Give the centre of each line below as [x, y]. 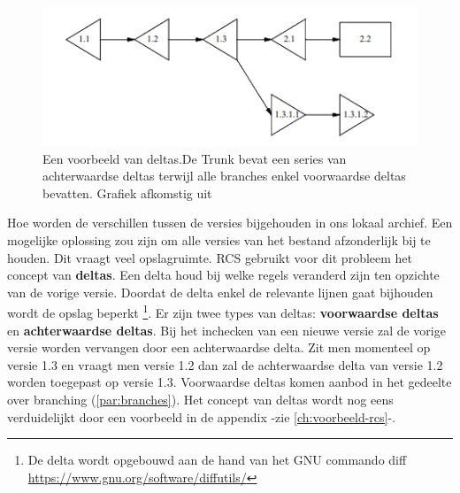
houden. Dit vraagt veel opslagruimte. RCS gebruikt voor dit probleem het [210, 257]
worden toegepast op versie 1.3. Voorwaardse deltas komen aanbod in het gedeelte [230, 382]
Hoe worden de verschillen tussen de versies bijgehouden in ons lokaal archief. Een [230, 223]
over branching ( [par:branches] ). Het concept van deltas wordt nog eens [200, 399]
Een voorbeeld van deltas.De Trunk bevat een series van [195, 158]
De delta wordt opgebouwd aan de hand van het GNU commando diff [217, 460]
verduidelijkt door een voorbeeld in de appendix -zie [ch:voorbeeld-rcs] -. [202, 416]
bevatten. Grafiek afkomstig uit [127, 193]
